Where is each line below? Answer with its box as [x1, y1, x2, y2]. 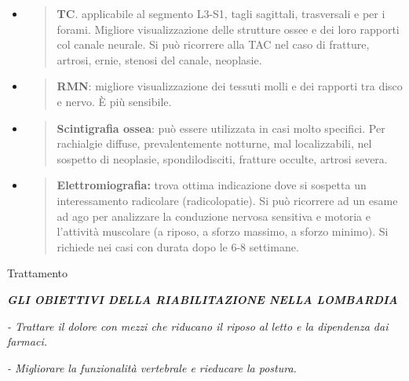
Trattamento [7, 265, 68, 281]
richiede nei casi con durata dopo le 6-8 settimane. [57, 238, 299, 255]
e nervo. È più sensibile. [57, 93, 172, 109]
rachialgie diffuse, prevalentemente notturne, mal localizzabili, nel [57, 135, 372, 152]
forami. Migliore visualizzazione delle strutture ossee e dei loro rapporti [57, 20, 400, 37]
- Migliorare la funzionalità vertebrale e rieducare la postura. [7, 359, 297, 376]
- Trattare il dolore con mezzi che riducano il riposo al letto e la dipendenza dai [7, 317, 389, 334]
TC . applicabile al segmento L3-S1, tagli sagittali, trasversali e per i [57, 5, 385, 21]
